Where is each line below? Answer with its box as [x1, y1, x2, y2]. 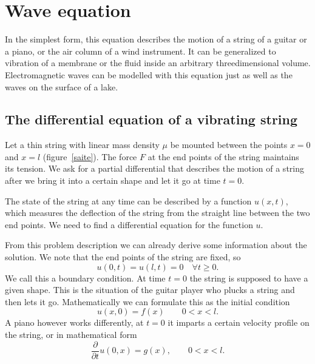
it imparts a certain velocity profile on [168, 316, 310, 329]
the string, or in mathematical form [5, 328, 137, 341]
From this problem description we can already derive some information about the [5, 238, 307, 251]
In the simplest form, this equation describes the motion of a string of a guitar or [5, 33, 307, 45]
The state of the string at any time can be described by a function [5, 194, 252, 207]
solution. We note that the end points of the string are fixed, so [5, 251, 241, 263]
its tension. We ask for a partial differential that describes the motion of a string [5, 162, 304, 175]
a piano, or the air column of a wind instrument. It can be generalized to [5, 44, 276, 57]
